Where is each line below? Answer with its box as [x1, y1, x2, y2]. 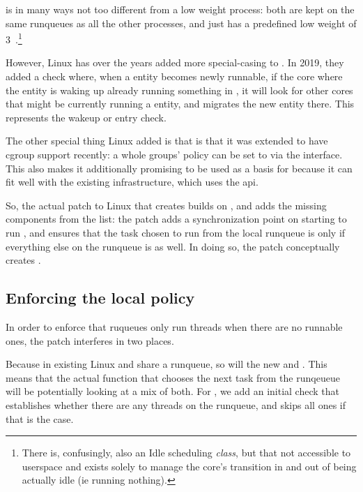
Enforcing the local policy [6, 287, 195, 308]
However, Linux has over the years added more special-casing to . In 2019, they [6, 55, 344, 70]
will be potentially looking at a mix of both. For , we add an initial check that [6, 384, 339, 398]
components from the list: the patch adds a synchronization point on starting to [6, 211, 347, 226]
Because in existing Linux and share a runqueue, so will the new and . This [6, 357, 327, 371]
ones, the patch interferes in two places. [6, 333, 174, 348]
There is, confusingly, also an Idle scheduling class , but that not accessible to [22, 445, 351, 460]
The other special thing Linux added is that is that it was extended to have [6, 133, 328, 148]
